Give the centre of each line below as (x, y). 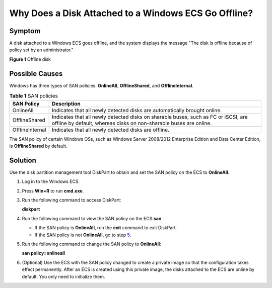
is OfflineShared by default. (38, 146)
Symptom (25, 31)
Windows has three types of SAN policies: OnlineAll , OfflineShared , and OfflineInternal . (101, 85)
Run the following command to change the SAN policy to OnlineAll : (91, 244)
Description (66, 104)
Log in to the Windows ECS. (51, 181)
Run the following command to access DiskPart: (72, 200)
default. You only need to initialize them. (63, 276)
